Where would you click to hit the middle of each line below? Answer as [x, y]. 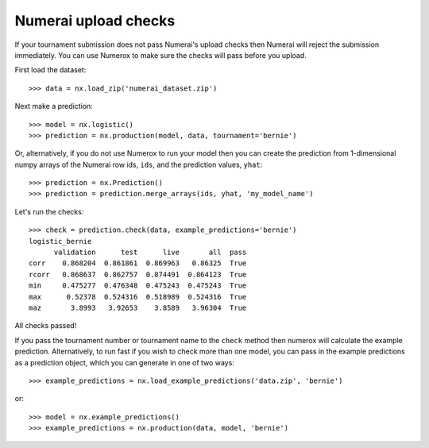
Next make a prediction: [54, 106]
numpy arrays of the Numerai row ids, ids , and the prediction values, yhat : [139, 164]
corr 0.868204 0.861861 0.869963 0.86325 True [138, 263]
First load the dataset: [50, 70]
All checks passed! [46, 326]
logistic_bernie [60, 241]
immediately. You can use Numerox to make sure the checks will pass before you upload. [161, 55]
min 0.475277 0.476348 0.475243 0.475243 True [138, 286]
